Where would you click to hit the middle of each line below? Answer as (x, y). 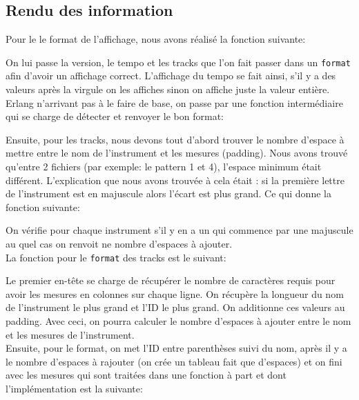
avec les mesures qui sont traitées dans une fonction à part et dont (146, 375)
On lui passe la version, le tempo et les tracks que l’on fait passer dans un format (178, 62)
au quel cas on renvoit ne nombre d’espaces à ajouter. (119, 243)
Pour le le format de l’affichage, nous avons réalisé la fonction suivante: (156, 39)
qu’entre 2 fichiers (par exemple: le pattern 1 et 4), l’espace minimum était (164, 167)
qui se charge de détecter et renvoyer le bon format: (115, 116)
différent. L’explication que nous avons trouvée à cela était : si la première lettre (175, 180)
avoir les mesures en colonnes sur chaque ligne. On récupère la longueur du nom (175, 293)
